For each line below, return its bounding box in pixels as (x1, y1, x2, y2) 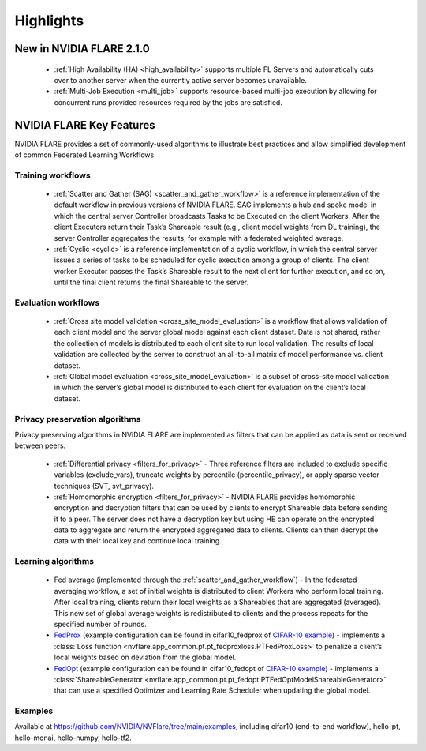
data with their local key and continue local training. (54, 536, 222, 546)
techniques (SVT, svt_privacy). (54, 481, 154, 490)
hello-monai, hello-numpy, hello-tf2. (14, 733, 132, 742)
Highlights (14, 12, 84, 29)
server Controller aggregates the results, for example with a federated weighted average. (54, 233, 344, 242)
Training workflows (14, 170, 91, 181)
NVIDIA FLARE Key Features (14, 118, 155, 132)
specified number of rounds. (54, 619, 148, 629)
